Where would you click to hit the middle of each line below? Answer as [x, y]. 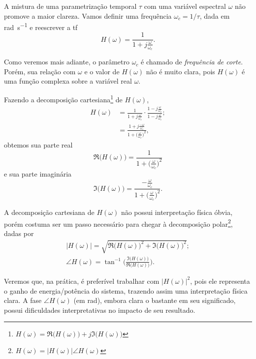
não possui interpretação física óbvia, [177, 212]
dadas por [19, 233]
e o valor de [102, 71]
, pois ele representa [220, 281]
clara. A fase [23, 300]
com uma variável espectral [185, 6]
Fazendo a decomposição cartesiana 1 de [63, 98]
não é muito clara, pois [180, 71]
